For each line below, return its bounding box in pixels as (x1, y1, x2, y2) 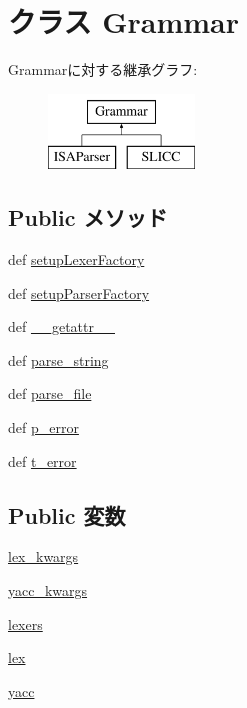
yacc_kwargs (8, 580, 88, 601)
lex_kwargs (8, 546, 79, 567)
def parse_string (8, 349, 109, 370)
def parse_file (8, 383, 92, 404)
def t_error (8, 450, 77, 471)
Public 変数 (8, 499, 126, 530)
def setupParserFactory (8, 282, 150, 303)
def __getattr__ (8, 316, 115, 337)
